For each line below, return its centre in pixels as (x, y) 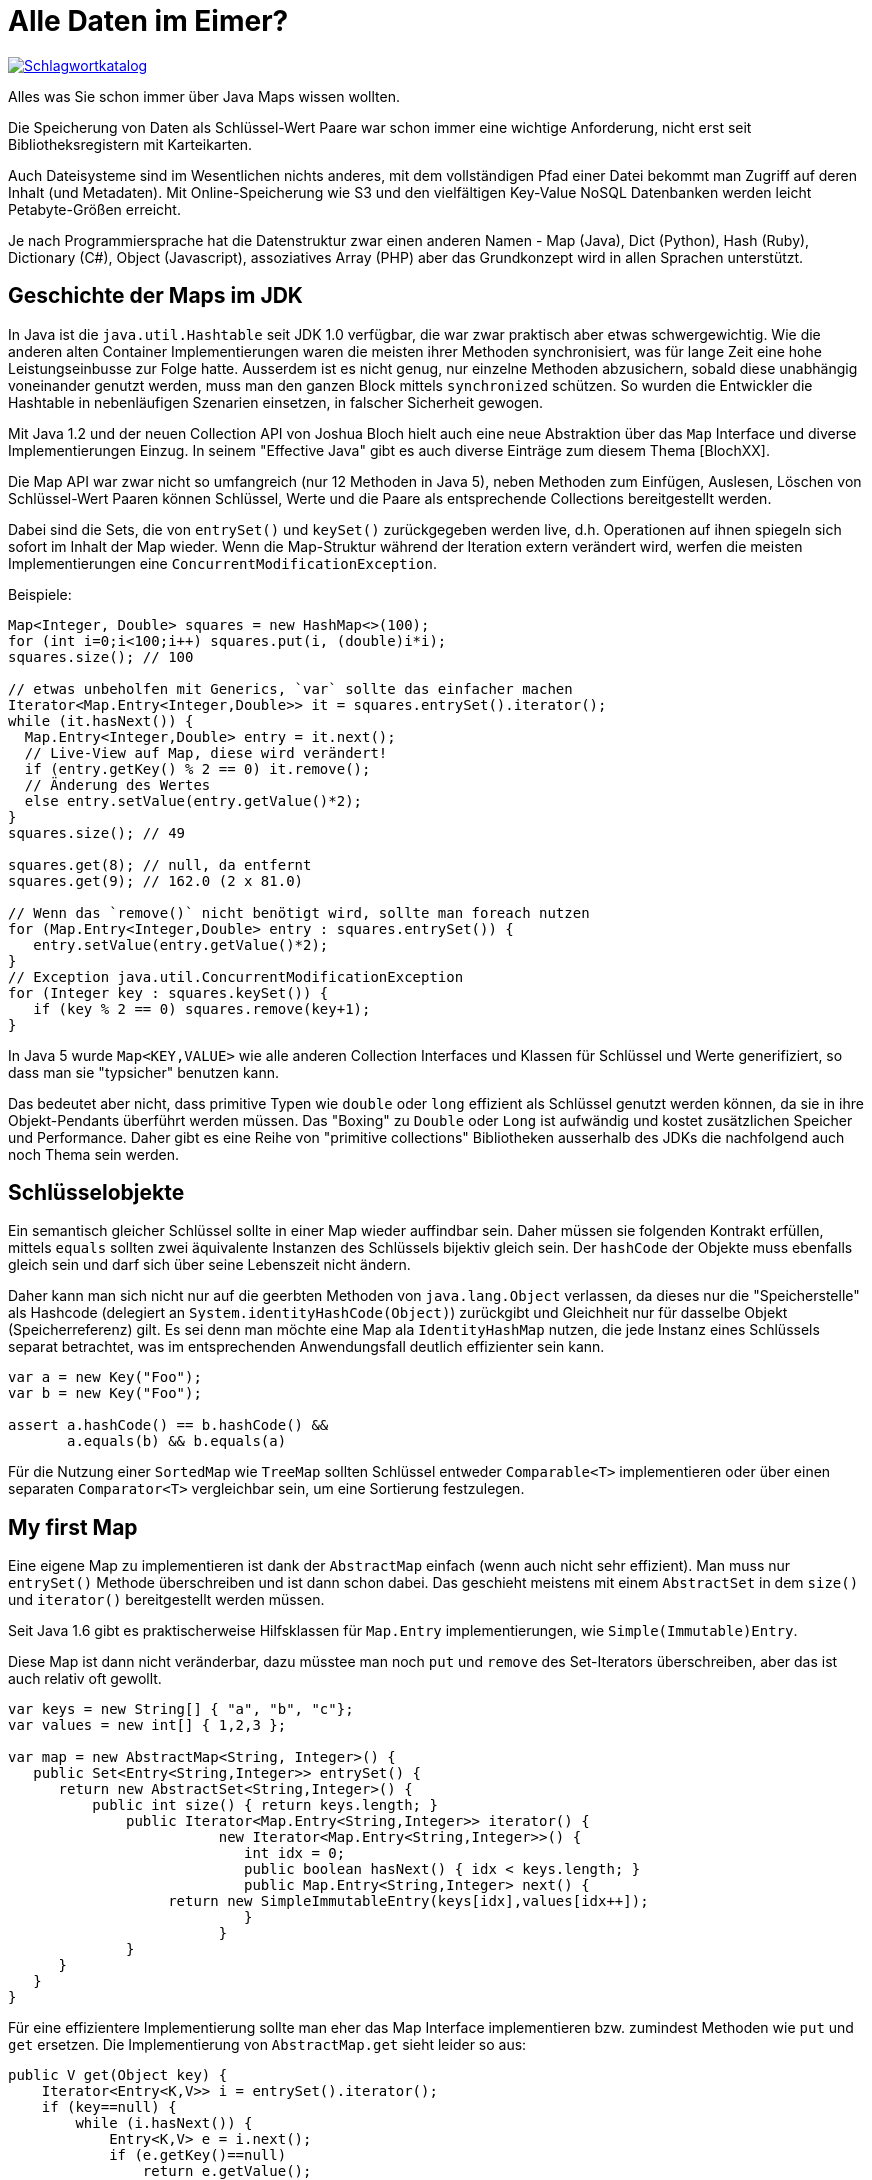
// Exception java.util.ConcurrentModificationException (236, 976)
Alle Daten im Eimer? (148, 21)
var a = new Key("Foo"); (105, 1377)
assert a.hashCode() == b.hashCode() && (168, 1425)
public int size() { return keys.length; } (265, 1805)
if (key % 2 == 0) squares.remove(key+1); (202, 1008)
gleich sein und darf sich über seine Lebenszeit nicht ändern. (209, 1265)
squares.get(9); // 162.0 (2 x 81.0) (156, 880)
